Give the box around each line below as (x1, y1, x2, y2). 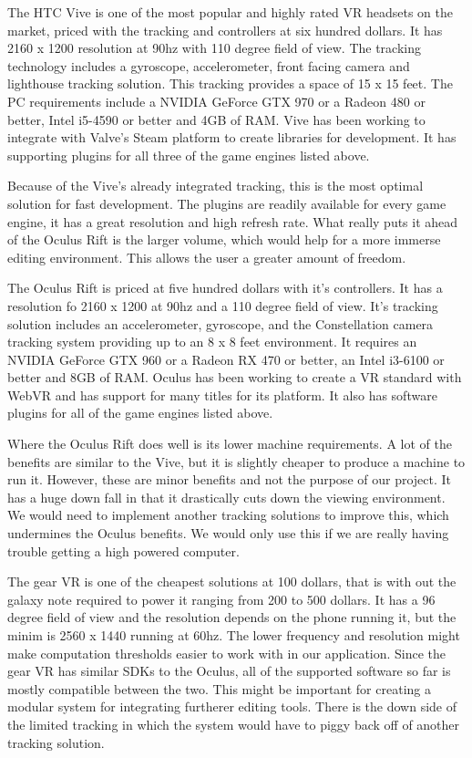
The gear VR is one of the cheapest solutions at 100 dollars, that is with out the (7, 572, 457, 591)
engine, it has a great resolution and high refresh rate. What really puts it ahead (7, 212, 458, 231)
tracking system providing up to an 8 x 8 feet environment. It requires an (7, 332, 417, 351)
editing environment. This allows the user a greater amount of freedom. (7, 247, 406, 266)
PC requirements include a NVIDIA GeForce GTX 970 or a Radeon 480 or (7, 91, 426, 110)
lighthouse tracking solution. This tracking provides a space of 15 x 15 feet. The (7, 74, 453, 93)
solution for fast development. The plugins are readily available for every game (7, 193, 446, 213)
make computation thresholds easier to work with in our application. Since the (7, 643, 446, 662)
